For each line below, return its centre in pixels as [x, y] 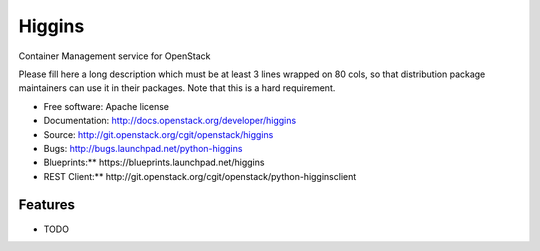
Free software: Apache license [106, 106]
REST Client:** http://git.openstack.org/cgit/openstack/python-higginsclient [200, 176]
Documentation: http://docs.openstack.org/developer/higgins [170, 121]
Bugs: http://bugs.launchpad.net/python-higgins [143, 148]
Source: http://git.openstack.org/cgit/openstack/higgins [158, 134]
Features [46, 205]
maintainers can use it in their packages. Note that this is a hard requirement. [177, 88]
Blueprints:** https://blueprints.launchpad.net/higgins [154, 162]
